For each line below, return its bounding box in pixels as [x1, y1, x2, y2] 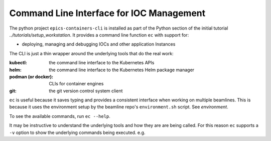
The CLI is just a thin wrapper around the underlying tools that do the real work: [9, 50, 174, 56]
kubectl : [9, 60, 27, 66]
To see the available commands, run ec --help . [9, 113, 110, 119]
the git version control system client [49, 88, 123, 94]
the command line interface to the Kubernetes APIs [49, 60, 155, 66]
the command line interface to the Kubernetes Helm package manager [49, 67, 195, 73]
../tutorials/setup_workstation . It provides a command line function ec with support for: [9, 32, 189, 38]
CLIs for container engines [49, 81, 104, 87]
